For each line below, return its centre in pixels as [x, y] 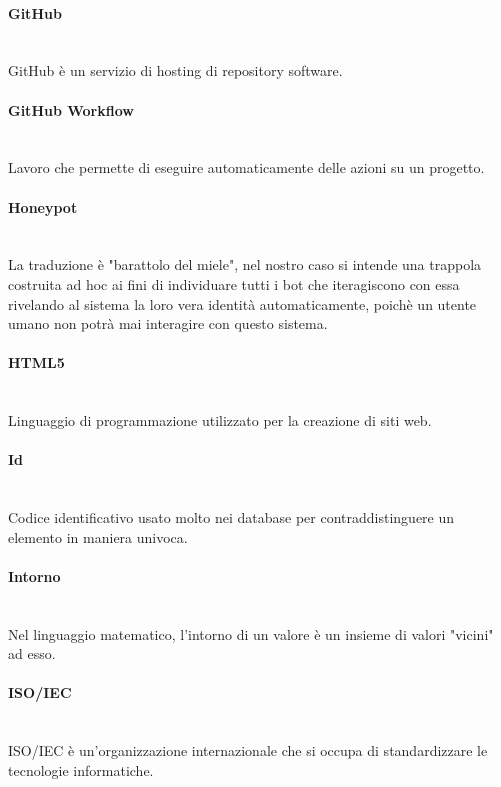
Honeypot [43, 206]
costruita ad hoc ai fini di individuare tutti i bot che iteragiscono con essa [234, 283]
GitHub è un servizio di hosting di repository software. [175, 70]
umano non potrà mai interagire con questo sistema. [168, 323]
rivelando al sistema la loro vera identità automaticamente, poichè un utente [242, 303]
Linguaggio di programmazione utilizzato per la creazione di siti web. [220, 420]
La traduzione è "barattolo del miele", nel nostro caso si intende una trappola [245, 264]
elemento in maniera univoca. [98, 536]
